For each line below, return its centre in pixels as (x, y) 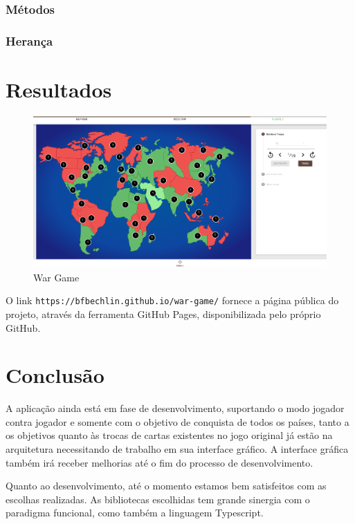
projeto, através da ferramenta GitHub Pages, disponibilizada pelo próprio (163, 314)
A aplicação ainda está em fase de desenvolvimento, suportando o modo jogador (175, 408)
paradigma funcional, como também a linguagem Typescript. (135, 513)
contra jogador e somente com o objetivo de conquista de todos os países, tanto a (177, 421)
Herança (29, 40)
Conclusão (55, 375)
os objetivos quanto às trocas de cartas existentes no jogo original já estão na (169, 435)
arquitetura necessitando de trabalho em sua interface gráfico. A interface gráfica (177, 449)
